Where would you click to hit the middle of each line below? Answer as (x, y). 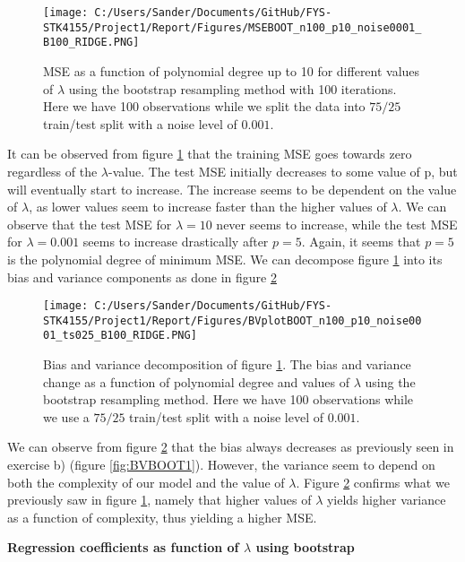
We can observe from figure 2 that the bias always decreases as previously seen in (231, 447)
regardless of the (52, 171)
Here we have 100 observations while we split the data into (204, 106)
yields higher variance (386, 500)
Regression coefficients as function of (123, 547)
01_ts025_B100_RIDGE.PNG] (120, 336)
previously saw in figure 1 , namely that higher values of (159, 500)
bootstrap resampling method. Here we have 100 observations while (228, 399)
